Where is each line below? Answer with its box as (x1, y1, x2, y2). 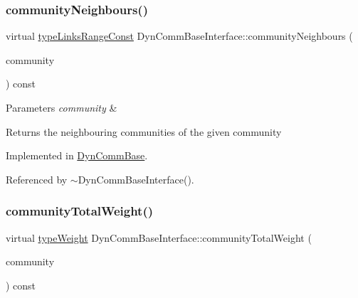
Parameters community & (6, 100, 117, 115)
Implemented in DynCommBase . (6, 148, 148, 163)
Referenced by (6, 171, 68, 186)
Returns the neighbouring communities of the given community (6, 124, 282, 139)
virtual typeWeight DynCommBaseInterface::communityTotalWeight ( (6, 230, 312, 245)
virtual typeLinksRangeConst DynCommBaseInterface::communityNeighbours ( (6, 28, 353, 43)
